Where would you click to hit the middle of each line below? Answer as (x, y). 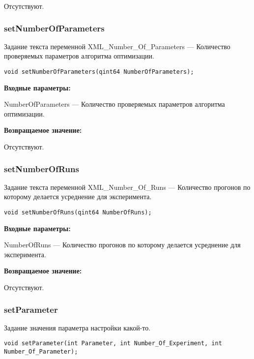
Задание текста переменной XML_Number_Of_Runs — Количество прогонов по (127, 187)
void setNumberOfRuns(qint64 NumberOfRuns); (78, 213)
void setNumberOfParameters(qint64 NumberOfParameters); (99, 72)
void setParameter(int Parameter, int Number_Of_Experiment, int (113, 344)
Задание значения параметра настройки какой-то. (77, 327)
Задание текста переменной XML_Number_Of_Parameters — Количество (117, 46)
